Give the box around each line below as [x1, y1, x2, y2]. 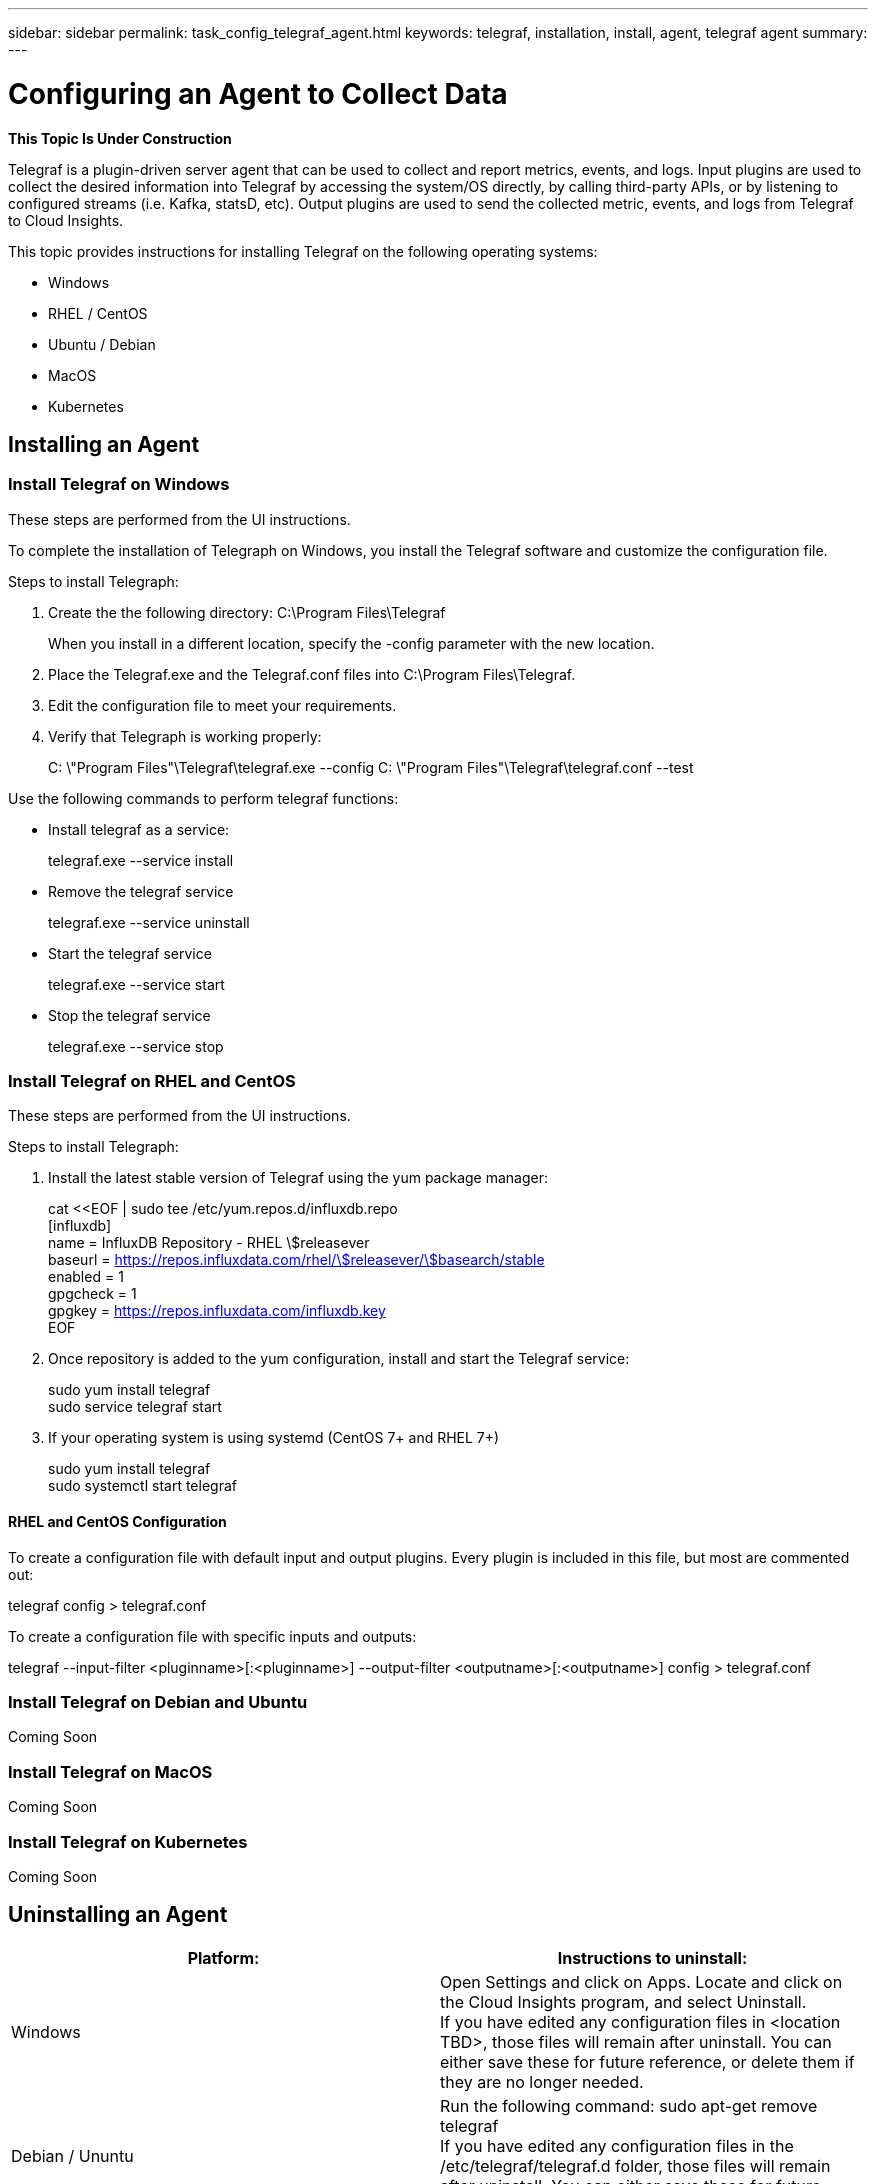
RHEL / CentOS [48, 304, 148, 322]
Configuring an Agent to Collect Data [8, 76, 508, 111]
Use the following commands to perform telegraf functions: [8, 789, 399, 807]
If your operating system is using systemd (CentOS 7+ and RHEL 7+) [48, 1429, 500, 1447]
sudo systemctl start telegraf [48, 1477, 237, 1495]
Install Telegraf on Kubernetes [8, 1831, 248, 1852]
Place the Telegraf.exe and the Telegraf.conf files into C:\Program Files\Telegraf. [48, 665, 576, 683]
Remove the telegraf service [48, 882, 234, 900]
